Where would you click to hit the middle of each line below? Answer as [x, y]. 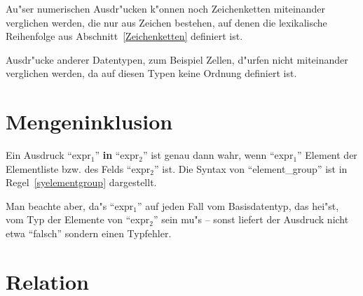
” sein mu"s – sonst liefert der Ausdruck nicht [251, 219]
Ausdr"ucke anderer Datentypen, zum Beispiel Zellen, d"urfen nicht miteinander [177, 59]
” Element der [327, 155]
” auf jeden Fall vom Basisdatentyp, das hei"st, [238, 205]
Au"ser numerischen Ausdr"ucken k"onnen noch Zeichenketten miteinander [165, 8]
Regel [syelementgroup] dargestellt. [81, 182]
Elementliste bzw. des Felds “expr [78, 168]
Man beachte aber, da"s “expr [70, 205]
